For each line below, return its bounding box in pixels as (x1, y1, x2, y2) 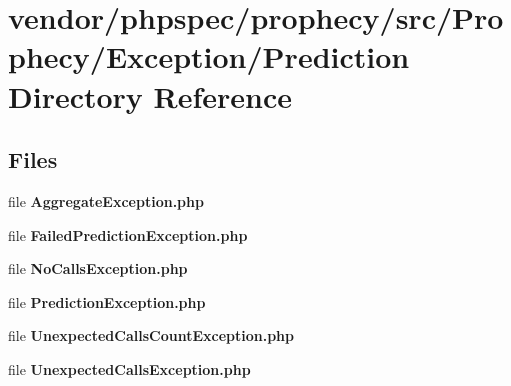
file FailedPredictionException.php (8, 224, 248, 245)
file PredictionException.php (8, 291, 206, 312)
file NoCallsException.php (8, 258, 188, 279)
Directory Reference (8, 75, 293, 116)
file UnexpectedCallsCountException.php (8, 325, 294, 346)
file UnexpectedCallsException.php (8, 358, 251, 379)
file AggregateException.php (8, 190, 204, 211)
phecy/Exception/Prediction (8, 36, 410, 77)
